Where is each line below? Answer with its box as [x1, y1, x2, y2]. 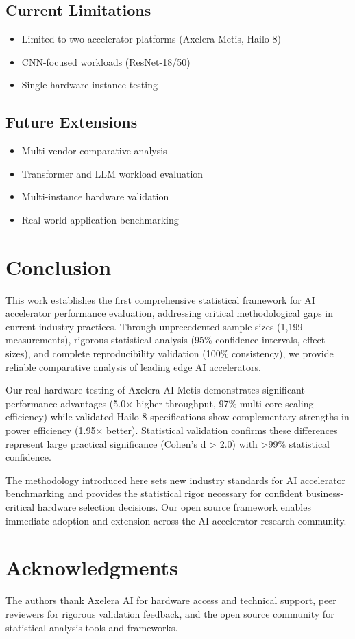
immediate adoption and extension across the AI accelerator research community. [5, 513, 347, 527]
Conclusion [5, 252, 112, 280]
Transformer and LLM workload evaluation [21, 166, 204, 180]
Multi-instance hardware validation [21, 189, 169, 204]
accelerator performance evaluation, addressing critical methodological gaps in [5, 306, 334, 320]
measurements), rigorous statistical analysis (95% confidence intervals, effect [5, 333, 326, 347]
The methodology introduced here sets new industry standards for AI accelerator [5, 472, 346, 487]
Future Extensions [5, 111, 138, 132]
